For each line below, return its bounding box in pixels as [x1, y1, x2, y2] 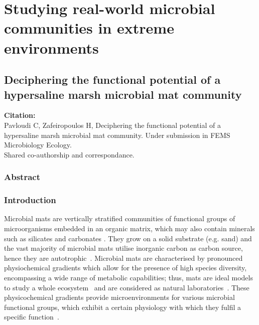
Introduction [4, 194, 56, 206]
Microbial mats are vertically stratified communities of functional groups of [4, 213, 235, 224]
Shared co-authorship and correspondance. [4, 149, 135, 159]
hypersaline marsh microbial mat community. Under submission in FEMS [4, 129, 230, 140]
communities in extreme [4, 18, 174, 38]
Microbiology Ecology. [4, 139, 72, 150]
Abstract [4, 171, 40, 183]
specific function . [4, 311, 59, 322]
